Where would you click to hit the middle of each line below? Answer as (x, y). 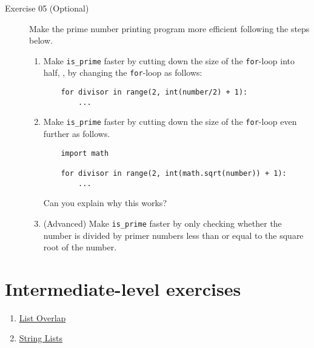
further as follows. (77, 134)
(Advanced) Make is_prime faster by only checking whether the (162, 223)
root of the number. (80, 247)
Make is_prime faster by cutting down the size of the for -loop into (169, 60)
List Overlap (42, 317)
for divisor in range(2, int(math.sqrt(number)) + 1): (174, 173)
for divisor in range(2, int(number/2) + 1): (154, 92)
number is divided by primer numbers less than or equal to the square (173, 235)
